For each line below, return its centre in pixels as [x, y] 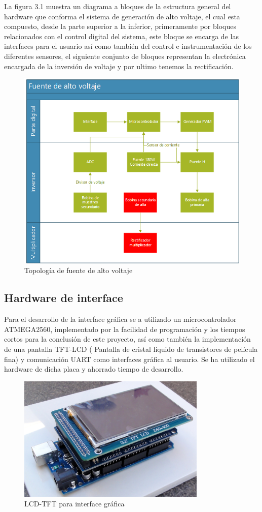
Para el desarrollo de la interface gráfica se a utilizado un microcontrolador [120, 319]
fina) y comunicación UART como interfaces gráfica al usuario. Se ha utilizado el [129, 359]
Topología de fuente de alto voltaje [79, 270]
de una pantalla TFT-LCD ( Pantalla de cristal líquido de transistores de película [131, 349]
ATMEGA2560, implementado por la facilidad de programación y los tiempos [125, 329]
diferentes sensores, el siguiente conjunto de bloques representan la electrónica [125, 56]
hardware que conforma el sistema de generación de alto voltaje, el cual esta [122, 16]
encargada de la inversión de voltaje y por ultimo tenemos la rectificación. [119, 66]
